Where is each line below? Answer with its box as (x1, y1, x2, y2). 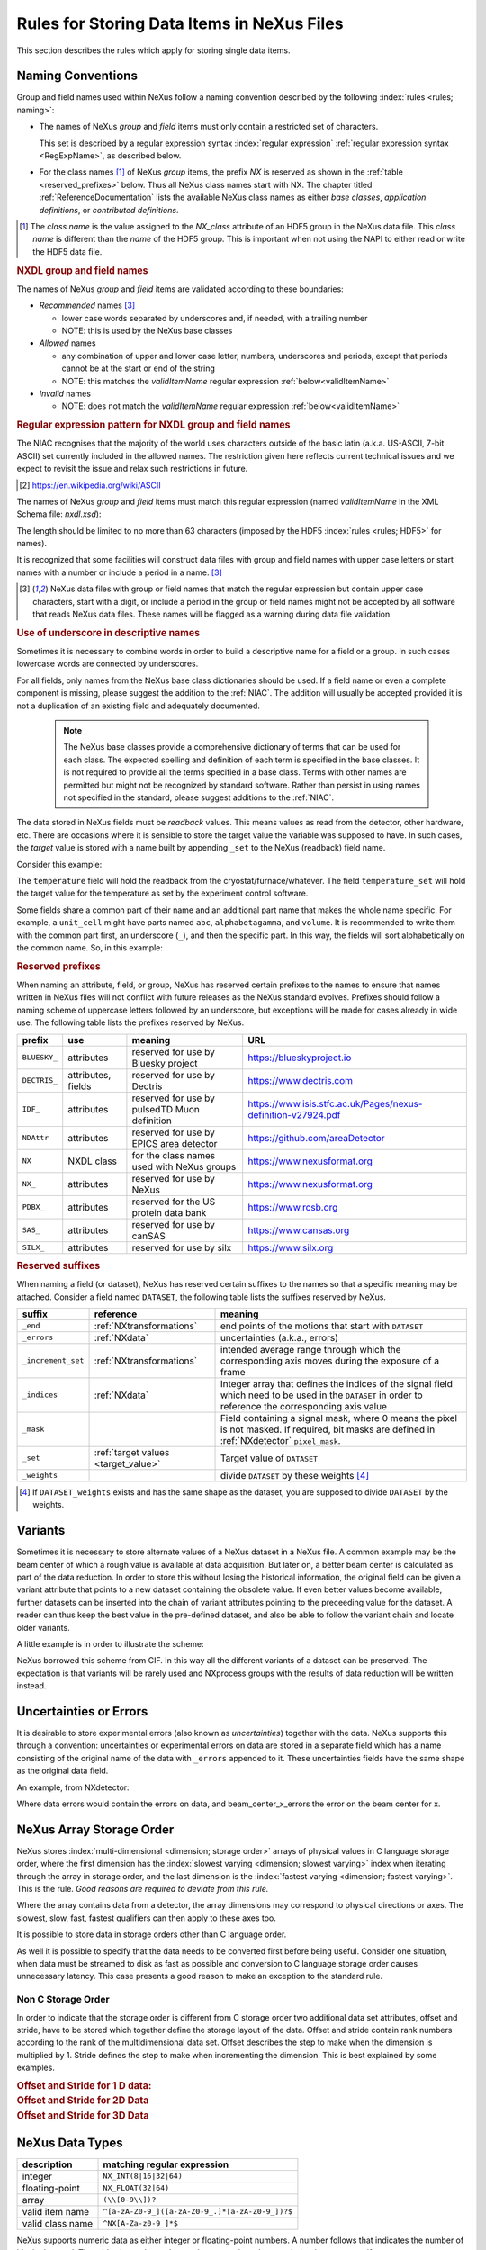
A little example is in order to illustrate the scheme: (16, 1638, 204, 1649)
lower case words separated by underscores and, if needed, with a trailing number (61, 312, 368, 323)
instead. (16, 1680, 47, 1691)
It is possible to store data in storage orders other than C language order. (16, 1929, 287, 1939)
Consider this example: (16, 859, 103, 869)
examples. (16, 2062, 56, 2074)
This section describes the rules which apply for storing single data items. (16, 45, 292, 56)
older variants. (16, 1622, 71, 1633)
